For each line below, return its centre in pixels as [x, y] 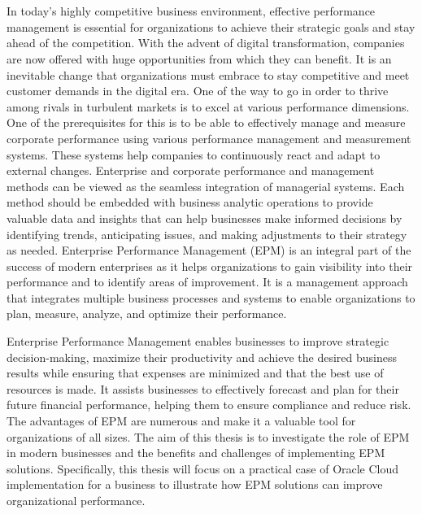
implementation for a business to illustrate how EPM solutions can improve [195, 484]
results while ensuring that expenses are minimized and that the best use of [195, 373]
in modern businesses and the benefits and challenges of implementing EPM [196, 453]
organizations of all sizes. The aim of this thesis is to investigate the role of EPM [208, 436]
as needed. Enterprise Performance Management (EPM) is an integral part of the [209, 250]
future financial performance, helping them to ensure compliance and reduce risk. [209, 405]
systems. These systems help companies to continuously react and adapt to [194, 154]
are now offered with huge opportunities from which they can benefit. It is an [199, 58]
